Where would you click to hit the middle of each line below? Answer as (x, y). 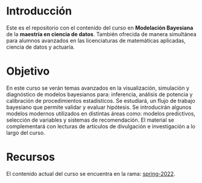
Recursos (31, 157)
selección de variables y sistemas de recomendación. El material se (90, 120)
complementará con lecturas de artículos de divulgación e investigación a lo (101, 126)
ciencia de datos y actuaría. (41, 47)
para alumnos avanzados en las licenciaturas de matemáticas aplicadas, (96, 40)
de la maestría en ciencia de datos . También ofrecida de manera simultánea (102, 34)
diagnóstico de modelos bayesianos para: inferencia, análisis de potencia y (99, 94)
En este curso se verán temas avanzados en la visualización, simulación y (98, 88)
